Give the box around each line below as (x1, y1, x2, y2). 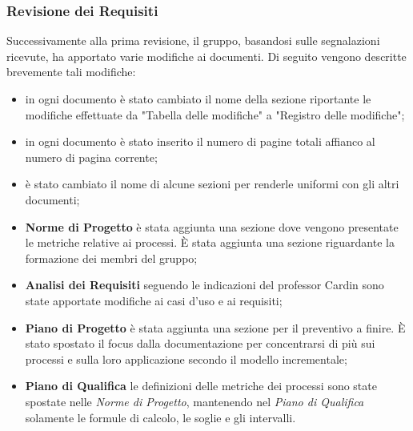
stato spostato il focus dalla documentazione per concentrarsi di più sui (25, 335, 375, 352)
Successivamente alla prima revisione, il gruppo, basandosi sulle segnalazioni (6, 32, 380, 49)
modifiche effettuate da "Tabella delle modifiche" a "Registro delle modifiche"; (25, 106, 405, 123)
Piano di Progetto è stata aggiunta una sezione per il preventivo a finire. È (25, 319, 406, 336)
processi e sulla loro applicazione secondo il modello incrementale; (25, 350, 347, 367)
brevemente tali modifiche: (6, 63, 136, 80)
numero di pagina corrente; (25, 148, 158, 165)
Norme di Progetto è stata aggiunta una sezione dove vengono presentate (25, 218, 399, 235)
